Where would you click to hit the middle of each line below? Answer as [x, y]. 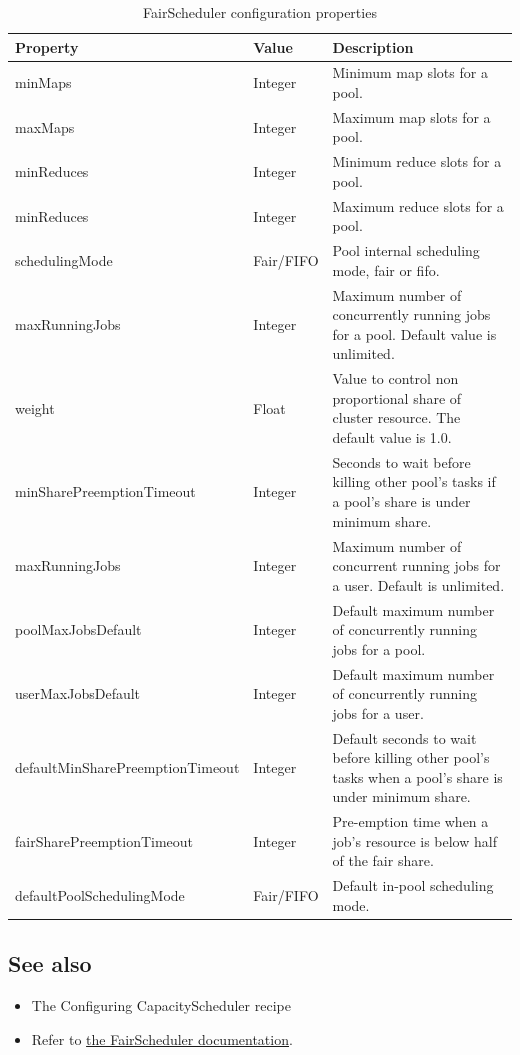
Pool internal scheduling [406, 250]
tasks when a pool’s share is [417, 776]
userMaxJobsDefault [78, 693]
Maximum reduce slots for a [418, 205]
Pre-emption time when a [410, 821]
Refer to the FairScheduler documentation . [162, 1038]
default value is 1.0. [392, 437]
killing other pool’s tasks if [414, 481]
